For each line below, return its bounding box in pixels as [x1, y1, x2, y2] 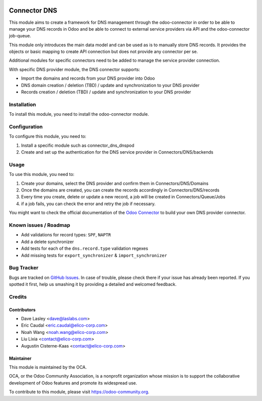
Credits [9, 293, 27, 300]
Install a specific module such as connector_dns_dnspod [21, 142, 134, 148]
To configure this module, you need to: [9, 134, 87, 139]
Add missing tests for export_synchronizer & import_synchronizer [21, 252, 167, 258]
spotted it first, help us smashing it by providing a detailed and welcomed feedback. [9, 281, 177, 287]
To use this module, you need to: [9, 172, 75, 177]
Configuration [9, 123, 43, 130]
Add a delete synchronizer [21, 239, 74, 244]
